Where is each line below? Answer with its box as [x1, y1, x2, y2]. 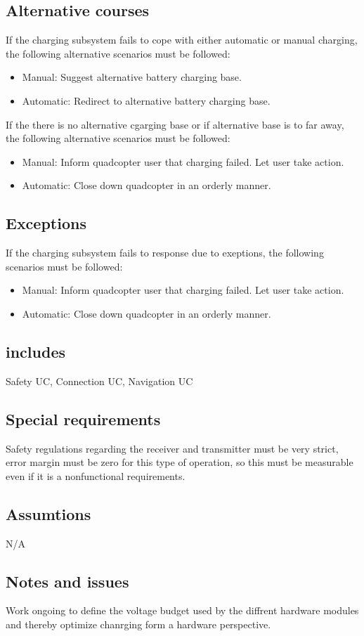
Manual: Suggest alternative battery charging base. [22, 70, 242, 84]
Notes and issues [6, 570, 129, 592]
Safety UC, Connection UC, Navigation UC [6, 373, 193, 388]
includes [6, 340, 65, 362]
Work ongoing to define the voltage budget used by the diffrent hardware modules [6, 603, 359, 618]
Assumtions [6, 502, 91, 524]
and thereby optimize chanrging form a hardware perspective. [6, 616, 271, 631]
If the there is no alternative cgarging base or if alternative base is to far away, [6, 117, 344, 131]
